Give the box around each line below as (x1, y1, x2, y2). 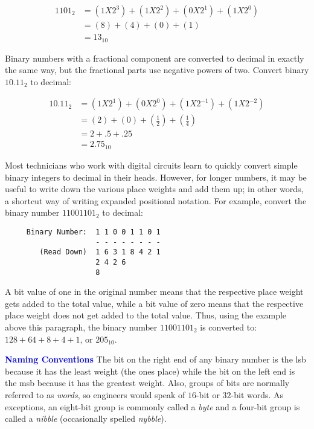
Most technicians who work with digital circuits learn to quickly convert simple (5, 158, 298, 171)
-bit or (196, 388, 220, 401)
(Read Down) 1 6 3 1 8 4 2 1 (39, 248, 161, 257)
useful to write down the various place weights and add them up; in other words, (5, 182, 304, 195)
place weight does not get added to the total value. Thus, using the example (5, 309, 287, 321)
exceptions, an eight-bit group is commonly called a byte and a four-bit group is (5, 400, 300, 413)
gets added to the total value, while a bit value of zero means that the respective (5, 297, 304, 309)
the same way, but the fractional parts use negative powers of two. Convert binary (5, 63, 309, 76)
